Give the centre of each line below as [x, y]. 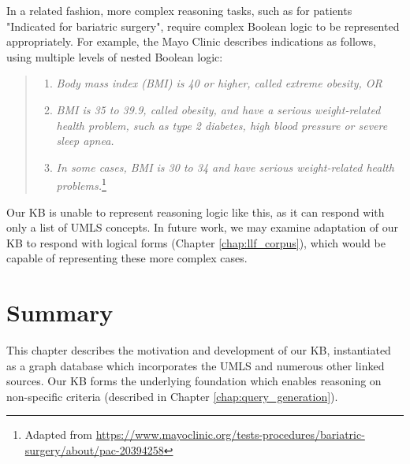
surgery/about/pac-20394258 [94, 450]
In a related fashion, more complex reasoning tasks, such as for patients [179, 10]
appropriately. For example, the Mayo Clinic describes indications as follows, [191, 41]
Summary [60, 312]
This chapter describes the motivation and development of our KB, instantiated [199, 350]
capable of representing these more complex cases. [127, 258]
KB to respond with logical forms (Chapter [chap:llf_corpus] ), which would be [196, 242]
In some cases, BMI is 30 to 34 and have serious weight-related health [225, 167]
